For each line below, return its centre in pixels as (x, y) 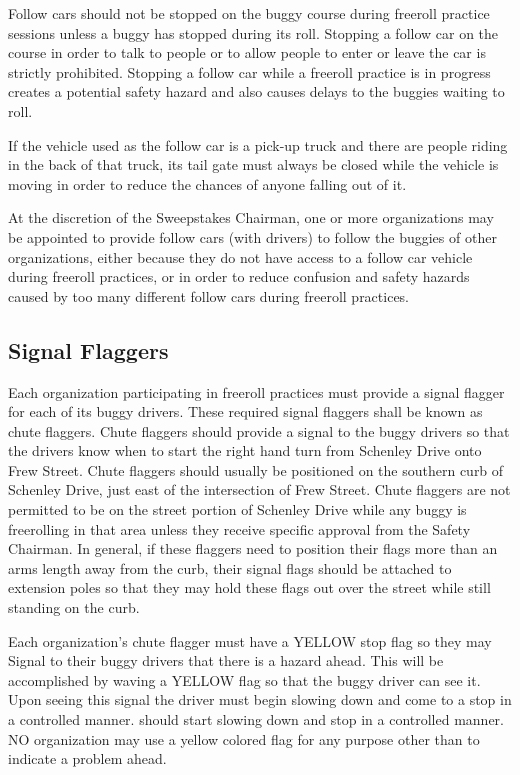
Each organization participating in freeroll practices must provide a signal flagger (256, 391)
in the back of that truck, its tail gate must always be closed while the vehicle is (253, 164)
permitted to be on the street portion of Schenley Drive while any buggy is (237, 509)
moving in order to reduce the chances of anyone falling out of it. (207, 183)
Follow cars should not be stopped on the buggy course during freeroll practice (249, 13)
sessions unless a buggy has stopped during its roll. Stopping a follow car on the (253, 32)
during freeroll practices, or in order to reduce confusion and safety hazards (239, 276)
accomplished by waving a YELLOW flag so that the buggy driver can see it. (244, 679)
